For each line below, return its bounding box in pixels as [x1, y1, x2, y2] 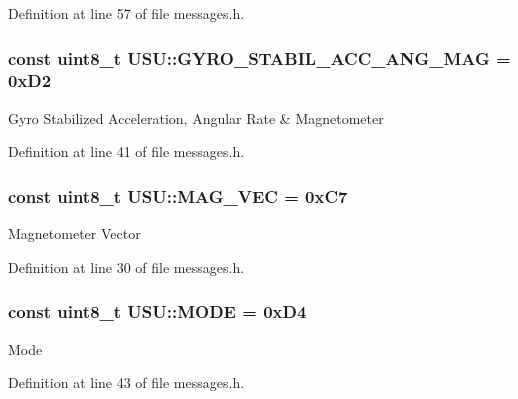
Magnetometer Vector [8, 223, 141, 244]
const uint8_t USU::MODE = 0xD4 [8, 299, 307, 324]
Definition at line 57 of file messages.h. [8, 3, 245, 23]
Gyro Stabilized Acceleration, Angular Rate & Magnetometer [8, 107, 384, 128]
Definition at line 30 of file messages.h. [8, 256, 245, 277]
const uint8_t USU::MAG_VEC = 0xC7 [8, 183, 348, 208]
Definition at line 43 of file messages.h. [8, 372, 245, 393]
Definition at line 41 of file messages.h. [8, 141, 245, 162]
